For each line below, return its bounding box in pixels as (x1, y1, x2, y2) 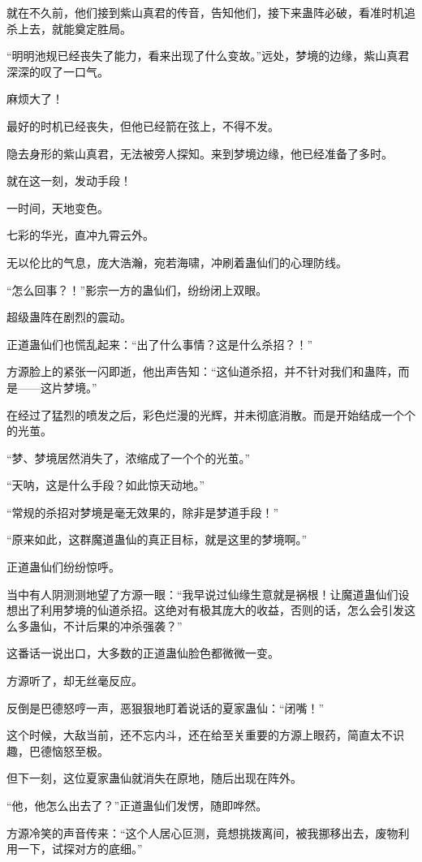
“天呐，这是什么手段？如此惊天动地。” (6, 476, 205, 493)
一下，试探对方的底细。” (17, 840, 143, 857)
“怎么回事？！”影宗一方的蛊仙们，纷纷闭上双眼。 (6, 281, 268, 298)
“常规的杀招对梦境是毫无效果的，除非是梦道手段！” (6, 503, 279, 520)
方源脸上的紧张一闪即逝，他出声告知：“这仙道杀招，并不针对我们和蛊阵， (6, 363, 398, 380)
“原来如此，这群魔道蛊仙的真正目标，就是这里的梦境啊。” (6, 531, 308, 548)
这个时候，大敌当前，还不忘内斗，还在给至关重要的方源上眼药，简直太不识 (6, 726, 404, 743)
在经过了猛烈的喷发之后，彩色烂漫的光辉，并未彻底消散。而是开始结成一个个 (6, 406, 416, 423)
